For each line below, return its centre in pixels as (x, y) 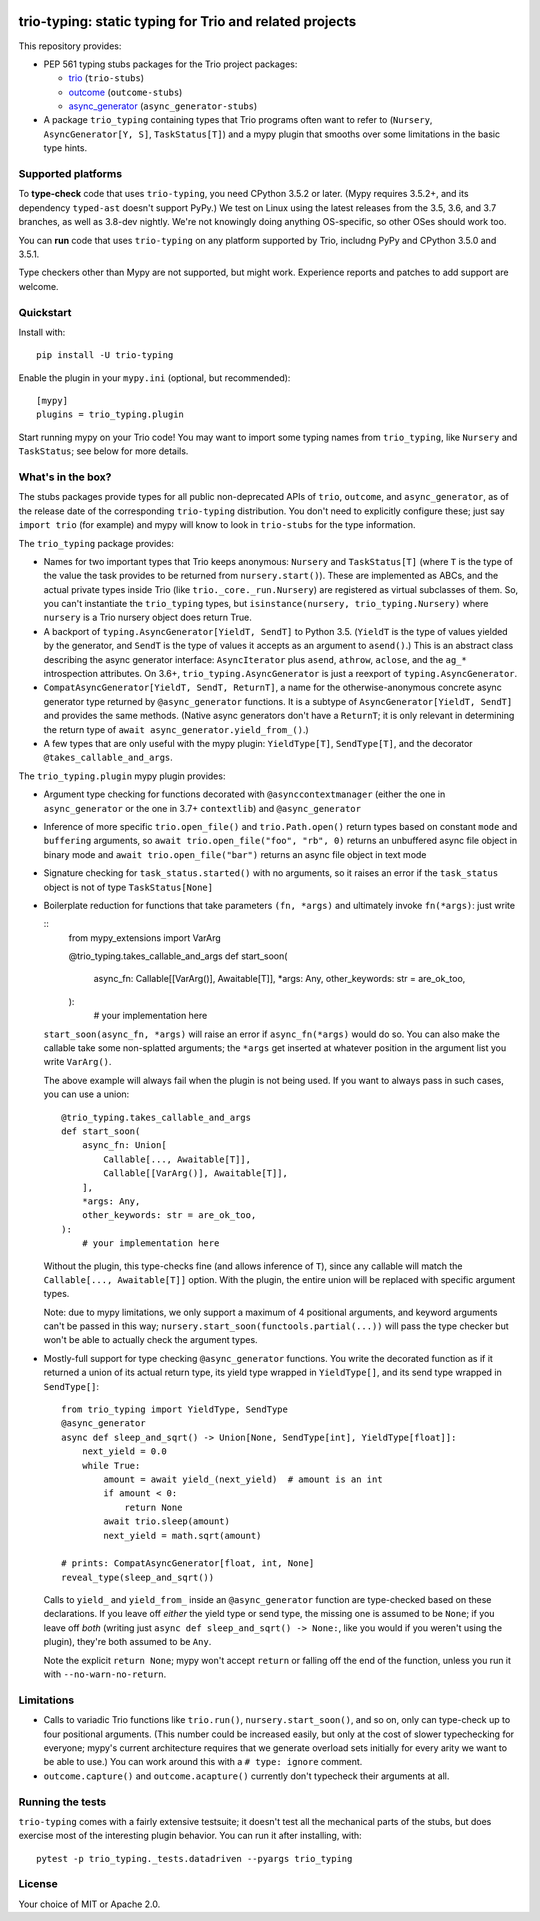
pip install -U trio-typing (105, 355)
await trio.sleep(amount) (166, 1521)
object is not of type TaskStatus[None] (128, 887)
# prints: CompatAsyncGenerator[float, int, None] (188, 1563)
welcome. (38, 286)
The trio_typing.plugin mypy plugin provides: (122, 776)
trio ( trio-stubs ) (106, 78)
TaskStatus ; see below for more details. (103, 451)
